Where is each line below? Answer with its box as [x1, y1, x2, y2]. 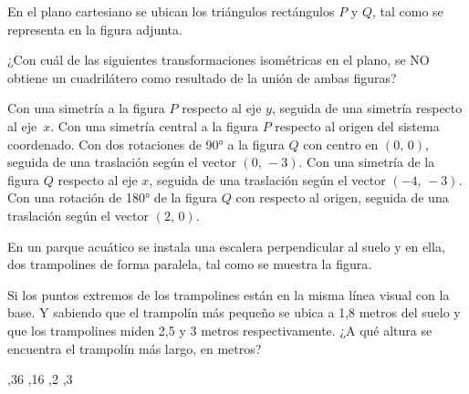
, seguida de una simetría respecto [271, 98, 463, 118]
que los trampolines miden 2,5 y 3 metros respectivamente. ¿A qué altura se [7, 320, 433, 339]
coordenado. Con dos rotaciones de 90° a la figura [7, 134, 285, 153]
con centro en [303, 134, 379, 153]
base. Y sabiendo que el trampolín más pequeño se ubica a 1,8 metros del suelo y [7, 303, 461, 322]
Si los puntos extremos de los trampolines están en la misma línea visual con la [7, 285, 450, 304]
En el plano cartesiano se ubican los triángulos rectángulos [7, 2, 335, 20]
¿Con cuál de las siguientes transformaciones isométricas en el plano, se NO [7, 50, 430, 69]
